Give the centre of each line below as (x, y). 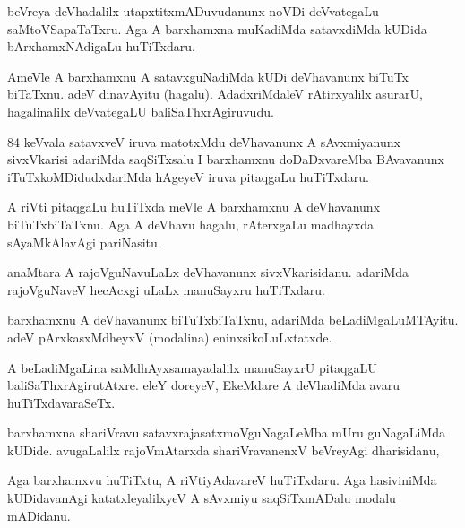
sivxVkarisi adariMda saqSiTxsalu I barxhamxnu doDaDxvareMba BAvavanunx (226, 159)
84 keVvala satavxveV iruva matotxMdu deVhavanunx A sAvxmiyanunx (204, 141)
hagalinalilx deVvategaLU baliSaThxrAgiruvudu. (141, 111)
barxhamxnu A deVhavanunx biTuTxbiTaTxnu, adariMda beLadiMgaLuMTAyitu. (233, 320)
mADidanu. (39, 515)
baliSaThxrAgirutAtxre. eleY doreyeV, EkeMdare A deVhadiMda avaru (203, 385)
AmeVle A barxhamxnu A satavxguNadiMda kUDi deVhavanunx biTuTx (208, 76)
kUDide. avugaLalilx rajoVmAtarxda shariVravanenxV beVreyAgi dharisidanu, (224, 450)
